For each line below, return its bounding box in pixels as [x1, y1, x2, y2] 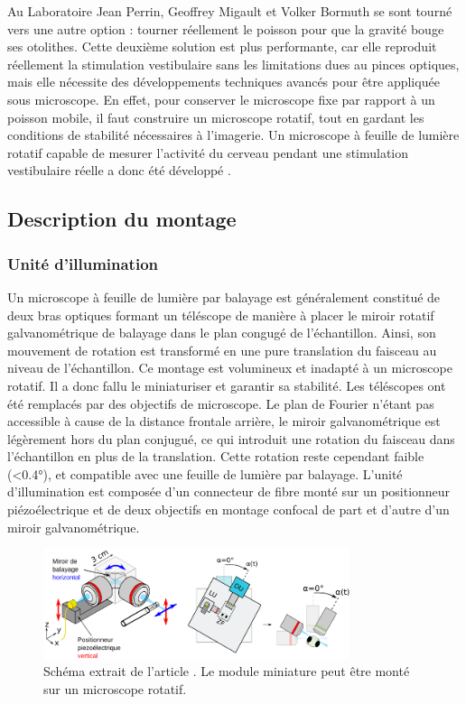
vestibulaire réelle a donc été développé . [7, 161, 231, 180]
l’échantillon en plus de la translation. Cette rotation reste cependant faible [7, 447, 424, 466]
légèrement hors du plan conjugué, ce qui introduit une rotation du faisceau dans [7, 429, 455, 448]
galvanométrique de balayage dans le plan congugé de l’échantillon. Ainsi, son [7, 323, 436, 342]
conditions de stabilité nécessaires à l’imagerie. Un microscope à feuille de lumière [7, 125, 460, 144]
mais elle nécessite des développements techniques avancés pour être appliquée [7, 72, 440, 91]
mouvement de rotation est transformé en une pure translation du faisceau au [7, 340, 437, 359]
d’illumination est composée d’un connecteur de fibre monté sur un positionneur [7, 482, 451, 501]
